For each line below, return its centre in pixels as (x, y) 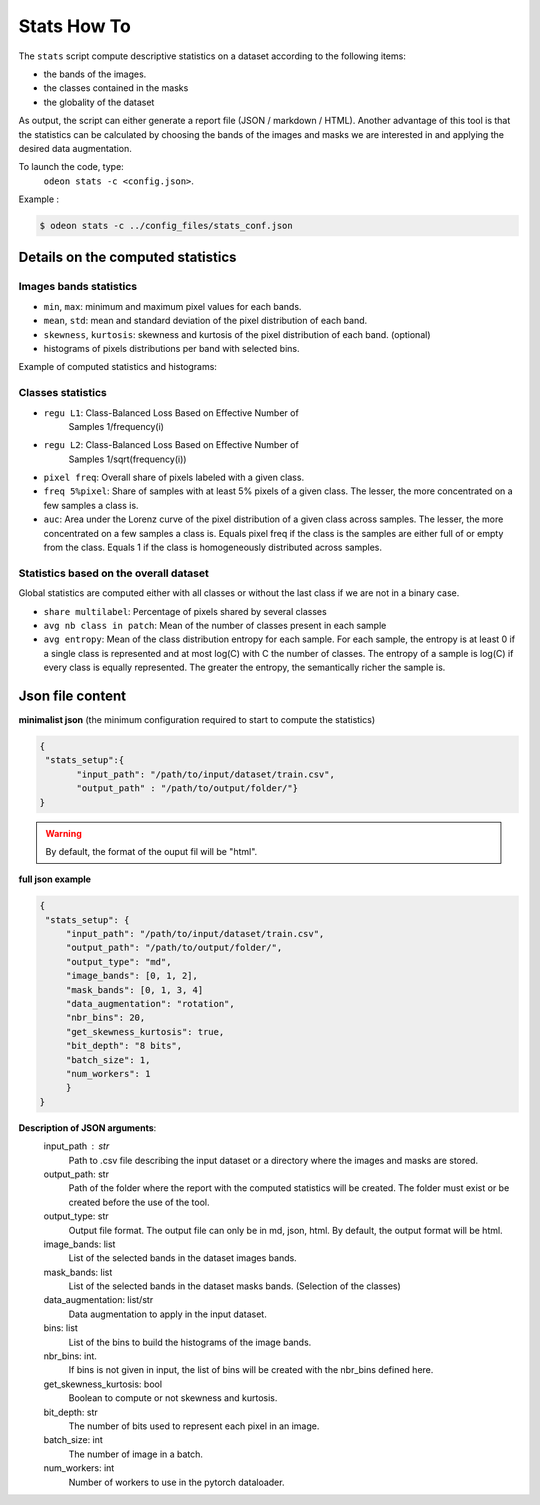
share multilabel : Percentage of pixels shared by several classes (185, 611)
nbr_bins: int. (70, 1356)
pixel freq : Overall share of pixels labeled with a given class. (174, 477)
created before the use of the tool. (139, 1202)
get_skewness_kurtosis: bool (103, 1384)
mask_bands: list (78, 1272)
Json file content (72, 695)
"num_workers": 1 (108, 1073)
